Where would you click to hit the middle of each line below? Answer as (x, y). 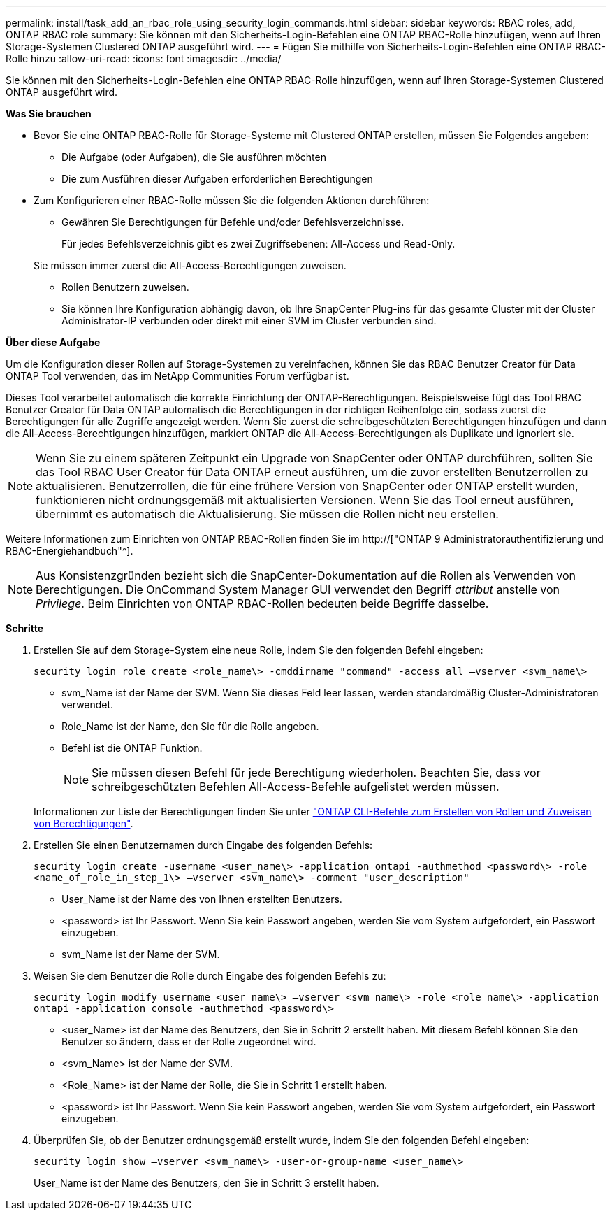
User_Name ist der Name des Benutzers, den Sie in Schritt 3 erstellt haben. (206, 1183)
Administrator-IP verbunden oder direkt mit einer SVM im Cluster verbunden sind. (249, 321)
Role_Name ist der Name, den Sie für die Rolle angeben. (190, 726)
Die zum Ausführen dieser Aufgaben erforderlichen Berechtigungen (217, 179)
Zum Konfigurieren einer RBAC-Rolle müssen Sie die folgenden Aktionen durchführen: (232, 200)
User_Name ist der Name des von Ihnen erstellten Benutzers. (202, 899)
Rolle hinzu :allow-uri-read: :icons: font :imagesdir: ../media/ (144, 58)
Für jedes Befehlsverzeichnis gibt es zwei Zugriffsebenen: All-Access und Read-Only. (258, 244)
